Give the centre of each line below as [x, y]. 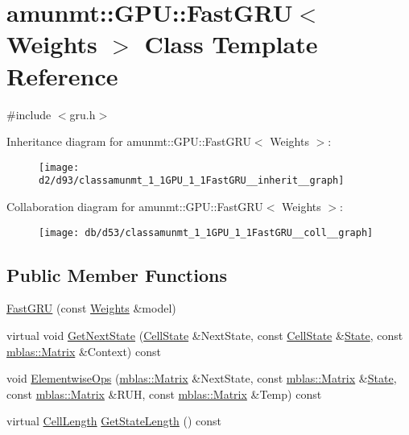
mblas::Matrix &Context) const [84, 351]
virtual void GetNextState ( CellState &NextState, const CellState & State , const [205, 336]
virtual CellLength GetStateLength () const [114, 421]
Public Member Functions [117, 274]
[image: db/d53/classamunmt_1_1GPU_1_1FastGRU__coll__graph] [206, 232]
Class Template [231, 44]
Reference [62, 75]
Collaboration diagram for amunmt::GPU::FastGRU [135, 206]
